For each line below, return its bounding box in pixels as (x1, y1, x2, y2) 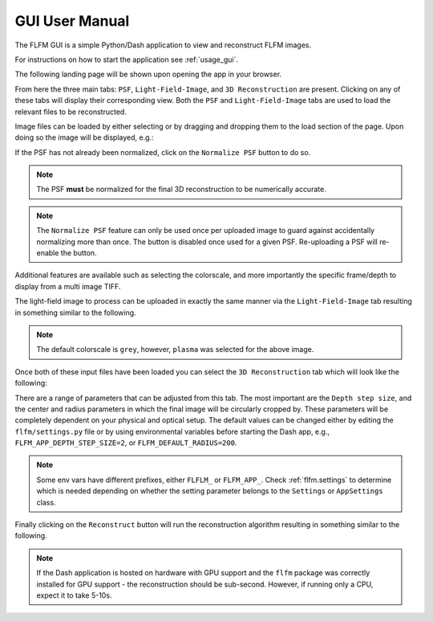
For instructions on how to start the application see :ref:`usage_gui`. (14, 55, 238, 64)
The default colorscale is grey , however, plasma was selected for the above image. (36, 345, 314, 354)
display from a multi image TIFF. (14, 281, 121, 291)
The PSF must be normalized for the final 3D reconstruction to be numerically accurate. (36, 185, 326, 194)
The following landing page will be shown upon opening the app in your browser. (14, 69, 282, 80)
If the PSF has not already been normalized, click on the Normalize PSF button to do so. (14, 147, 311, 157)
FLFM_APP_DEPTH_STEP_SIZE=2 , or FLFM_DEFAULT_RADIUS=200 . (14, 438, 237, 447)
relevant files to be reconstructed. (14, 107, 127, 116)
